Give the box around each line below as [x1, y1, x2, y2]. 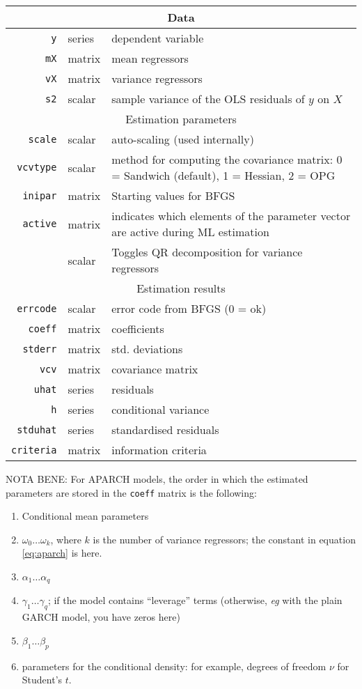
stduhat [17, 424, 57, 435]
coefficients [111, 320, 164, 336]
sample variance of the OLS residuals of [111, 91, 305, 107]
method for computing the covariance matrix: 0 [111, 151, 343, 167]
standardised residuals [111, 421, 219, 438]
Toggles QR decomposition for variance [111, 244, 303, 260]
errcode [17, 302, 57, 314]
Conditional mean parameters [22, 509, 149, 523]
